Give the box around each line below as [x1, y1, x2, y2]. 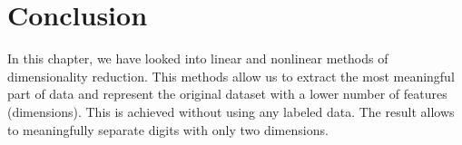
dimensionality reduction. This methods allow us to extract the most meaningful [7, 66, 455, 85]
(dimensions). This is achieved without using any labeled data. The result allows [7, 101, 455, 121]
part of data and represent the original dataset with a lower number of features [7, 84, 447, 103]
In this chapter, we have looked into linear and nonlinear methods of [7, 49, 388, 68]
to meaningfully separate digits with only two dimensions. [7, 120, 329, 139]
